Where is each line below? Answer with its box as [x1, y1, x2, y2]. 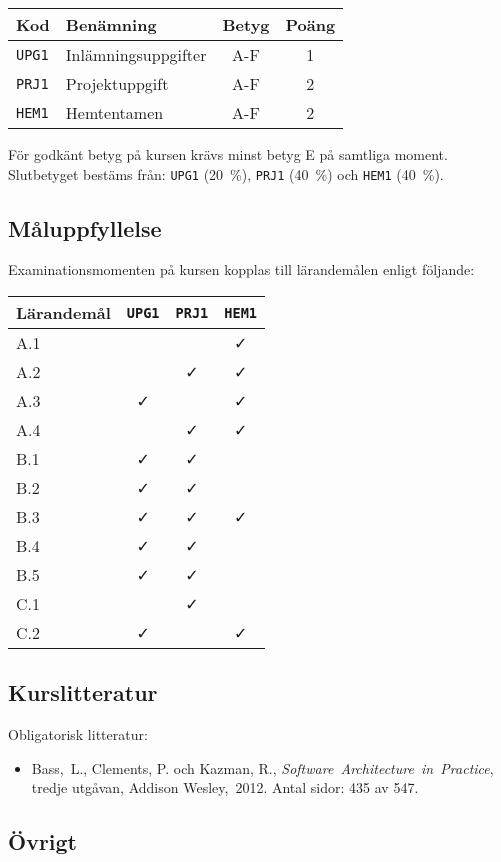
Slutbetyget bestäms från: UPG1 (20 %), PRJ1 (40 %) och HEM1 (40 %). [8, 163, 444, 184]
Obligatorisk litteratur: [8, 724, 148, 745]
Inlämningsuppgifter [65, 43, 207, 66]
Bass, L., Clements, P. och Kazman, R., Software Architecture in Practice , [31, 757, 494, 778]
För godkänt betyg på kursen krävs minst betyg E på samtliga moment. [8, 144, 448, 164]
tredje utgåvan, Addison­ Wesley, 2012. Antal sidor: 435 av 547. [31, 777, 419, 798]
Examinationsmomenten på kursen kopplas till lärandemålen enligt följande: [8, 259, 475, 280]
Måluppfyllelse [8, 212, 162, 243]
